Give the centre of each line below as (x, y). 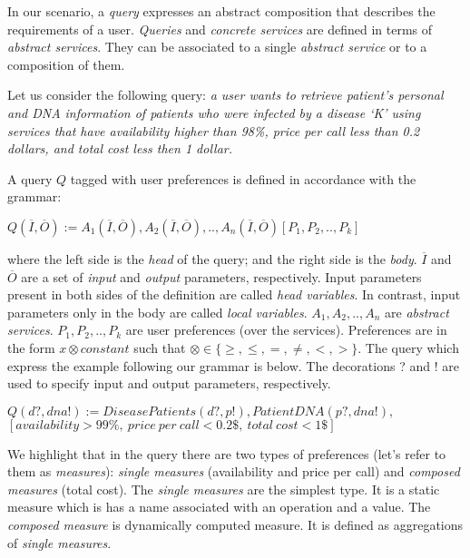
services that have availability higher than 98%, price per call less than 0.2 (214, 130)
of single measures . (59, 542)
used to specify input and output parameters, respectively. (169, 383)
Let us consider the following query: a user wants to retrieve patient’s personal (225, 95)
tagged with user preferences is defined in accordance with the (243, 178)
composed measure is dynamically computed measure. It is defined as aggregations (235, 525)
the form (31, 347)
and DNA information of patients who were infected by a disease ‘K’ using (214, 112)
